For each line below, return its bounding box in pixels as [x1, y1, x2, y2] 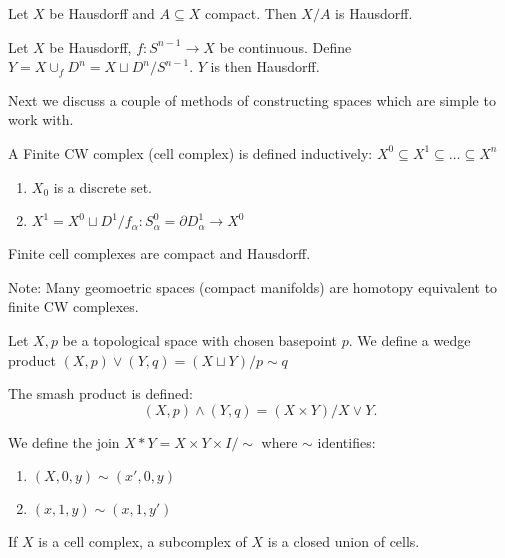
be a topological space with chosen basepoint [62, 329, 337, 350]
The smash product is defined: [8, 383, 193, 404]
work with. [8, 109, 74, 130]
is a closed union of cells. [267, 531, 420, 552]
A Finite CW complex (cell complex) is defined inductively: [8, 142, 373, 163]
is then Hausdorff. [210, 56, 320, 77]
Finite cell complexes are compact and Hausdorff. [8, 243, 311, 264]
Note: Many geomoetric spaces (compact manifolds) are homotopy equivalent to [8, 276, 498, 297]
